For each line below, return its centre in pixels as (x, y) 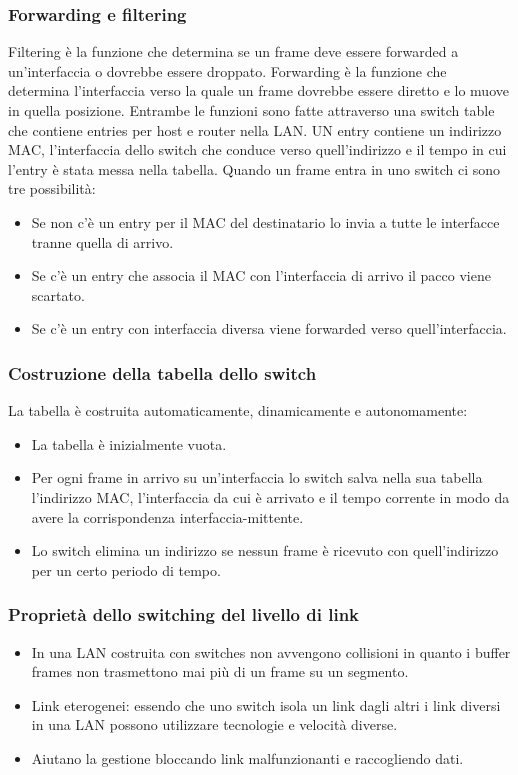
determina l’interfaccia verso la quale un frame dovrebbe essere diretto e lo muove (258, 90)
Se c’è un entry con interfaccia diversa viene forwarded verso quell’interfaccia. (269, 328)
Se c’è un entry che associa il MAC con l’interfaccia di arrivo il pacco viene (261, 275)
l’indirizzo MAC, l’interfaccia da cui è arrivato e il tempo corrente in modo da (270, 496)
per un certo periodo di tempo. (126, 569)
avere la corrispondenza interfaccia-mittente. (167, 516)
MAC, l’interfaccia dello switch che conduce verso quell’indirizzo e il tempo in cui (257, 149)
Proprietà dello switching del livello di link (184, 614)
